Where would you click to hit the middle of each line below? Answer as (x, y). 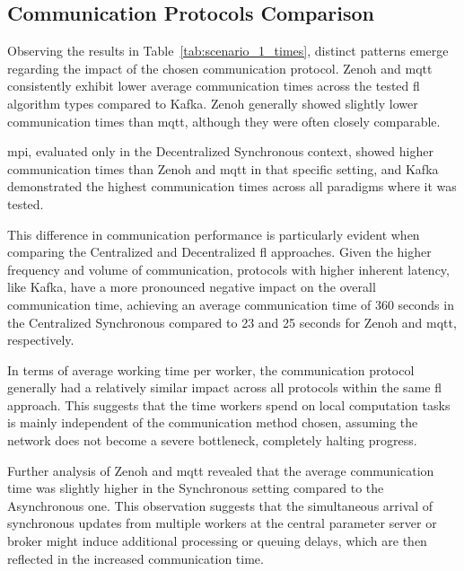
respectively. (41, 340)
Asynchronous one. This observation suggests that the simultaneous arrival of (220, 505)
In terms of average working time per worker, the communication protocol (211, 369)
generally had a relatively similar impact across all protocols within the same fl (224, 387)
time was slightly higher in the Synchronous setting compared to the (196, 488)
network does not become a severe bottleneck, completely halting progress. (212, 440)
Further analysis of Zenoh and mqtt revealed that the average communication (221, 470)
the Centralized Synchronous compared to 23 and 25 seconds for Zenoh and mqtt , (232, 322)
